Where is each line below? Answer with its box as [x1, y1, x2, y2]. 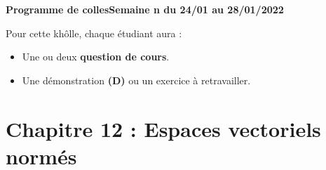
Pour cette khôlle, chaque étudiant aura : [6, 25, 182, 40]
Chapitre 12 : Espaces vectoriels [6, 114, 321, 143]
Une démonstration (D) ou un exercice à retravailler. [22, 72, 251, 87]
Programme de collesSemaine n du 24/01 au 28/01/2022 [6, 2, 284, 16]
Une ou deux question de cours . [22, 49, 170, 64]
